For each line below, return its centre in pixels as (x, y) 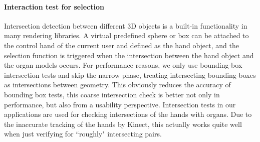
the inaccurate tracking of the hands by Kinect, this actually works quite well (123, 124)
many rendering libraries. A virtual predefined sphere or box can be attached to (126, 35)
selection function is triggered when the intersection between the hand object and (129, 55)
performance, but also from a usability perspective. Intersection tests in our (120, 104)
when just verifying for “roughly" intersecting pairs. (83, 134)
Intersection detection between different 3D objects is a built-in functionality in (126, 25)
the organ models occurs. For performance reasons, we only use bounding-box (123, 65)
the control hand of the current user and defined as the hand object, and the (121, 45)
